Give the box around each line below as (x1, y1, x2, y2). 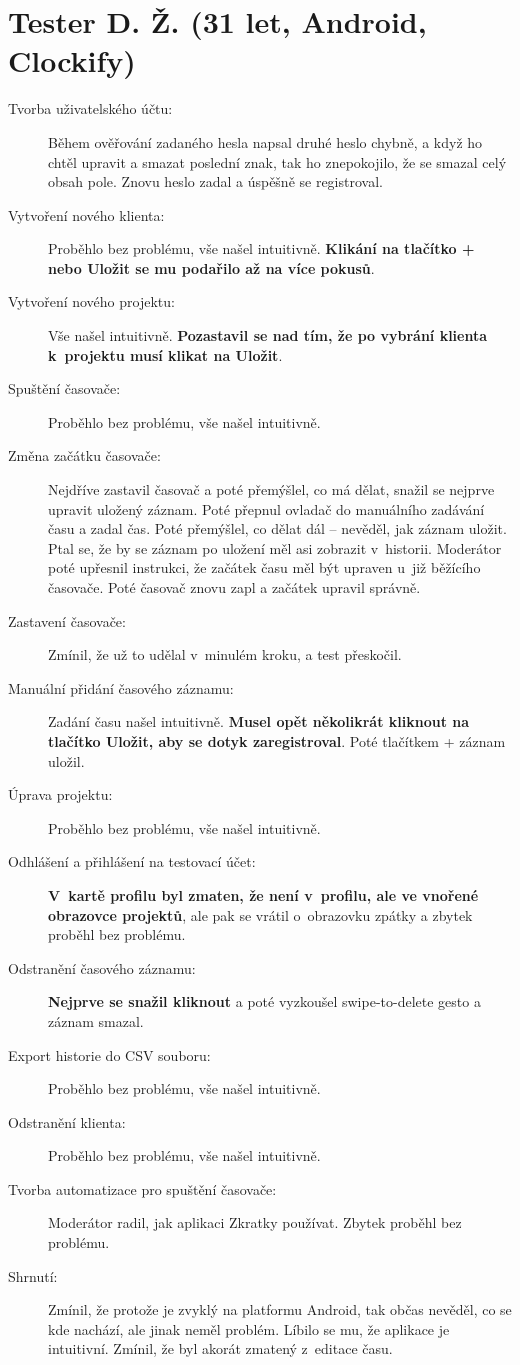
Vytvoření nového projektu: (8, 291, 175, 312)
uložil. (48, 750, 85, 771)
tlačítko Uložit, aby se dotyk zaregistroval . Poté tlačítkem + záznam (48, 730, 506, 751)
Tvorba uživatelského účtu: (8, 98, 173, 119)
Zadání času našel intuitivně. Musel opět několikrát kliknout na (48, 711, 470, 732)
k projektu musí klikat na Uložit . (48, 344, 283, 365)
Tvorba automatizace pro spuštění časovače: (8, 1178, 277, 1199)
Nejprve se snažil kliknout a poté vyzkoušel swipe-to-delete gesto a (48, 991, 481, 1012)
